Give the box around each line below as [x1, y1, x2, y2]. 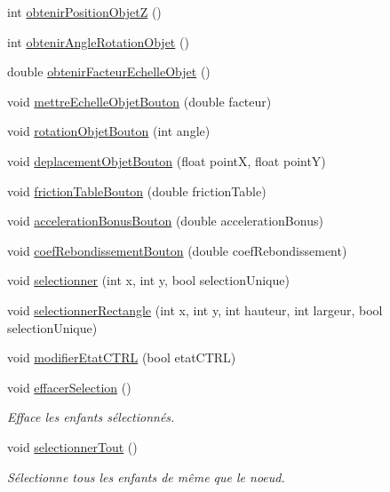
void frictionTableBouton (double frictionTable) [7, 181, 267, 200]
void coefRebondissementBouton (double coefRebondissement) [7, 241, 347, 259]
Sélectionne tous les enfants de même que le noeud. [7, 467, 285, 486]
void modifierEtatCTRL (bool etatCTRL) [7, 348, 236, 367]
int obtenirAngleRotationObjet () [7, 32, 189, 51]
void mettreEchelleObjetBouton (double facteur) [7, 91, 272, 110]
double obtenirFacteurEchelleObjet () [7, 62, 211, 81]
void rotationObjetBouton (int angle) [7, 122, 211, 140]
